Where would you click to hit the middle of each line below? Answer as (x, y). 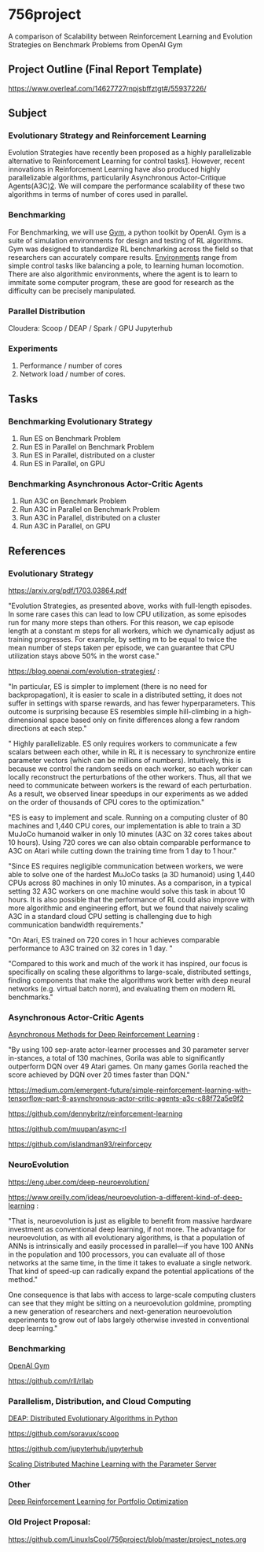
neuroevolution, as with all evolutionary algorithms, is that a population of (126, 1237)
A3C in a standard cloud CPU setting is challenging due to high (110, 916)
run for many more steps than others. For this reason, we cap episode (121, 622)
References (37, 551)
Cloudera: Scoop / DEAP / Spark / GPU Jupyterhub (90, 328)
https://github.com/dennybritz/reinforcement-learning (95, 1114)
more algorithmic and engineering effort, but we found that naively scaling (128, 908)
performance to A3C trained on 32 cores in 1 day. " (90, 948)
